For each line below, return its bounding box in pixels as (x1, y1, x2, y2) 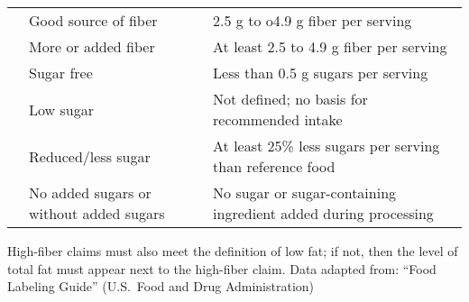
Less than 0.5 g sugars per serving (213, 62, 428, 83)
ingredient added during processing (213, 203, 434, 224)
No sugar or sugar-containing (213, 182, 397, 203)
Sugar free (29, 62, 93, 83)
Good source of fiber (29, 10, 158, 31)
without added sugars (29, 203, 165, 224)
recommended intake (213, 109, 343, 130)
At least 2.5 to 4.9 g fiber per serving (213, 36, 447, 57)
